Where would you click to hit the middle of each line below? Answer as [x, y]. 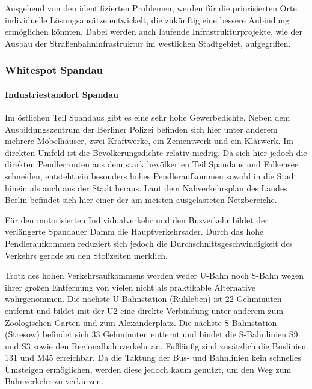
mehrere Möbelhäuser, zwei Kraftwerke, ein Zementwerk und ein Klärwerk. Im [149, 141]
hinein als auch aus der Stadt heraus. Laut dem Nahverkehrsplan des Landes [146, 188]
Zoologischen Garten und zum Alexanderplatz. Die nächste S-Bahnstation [141, 322]
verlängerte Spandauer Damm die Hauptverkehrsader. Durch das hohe [134, 231]
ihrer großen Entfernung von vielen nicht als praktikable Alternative [130, 287]
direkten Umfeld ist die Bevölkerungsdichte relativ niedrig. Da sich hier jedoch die [156, 152]
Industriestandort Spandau [62, 94]
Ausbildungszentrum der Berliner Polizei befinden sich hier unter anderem [141, 129]
